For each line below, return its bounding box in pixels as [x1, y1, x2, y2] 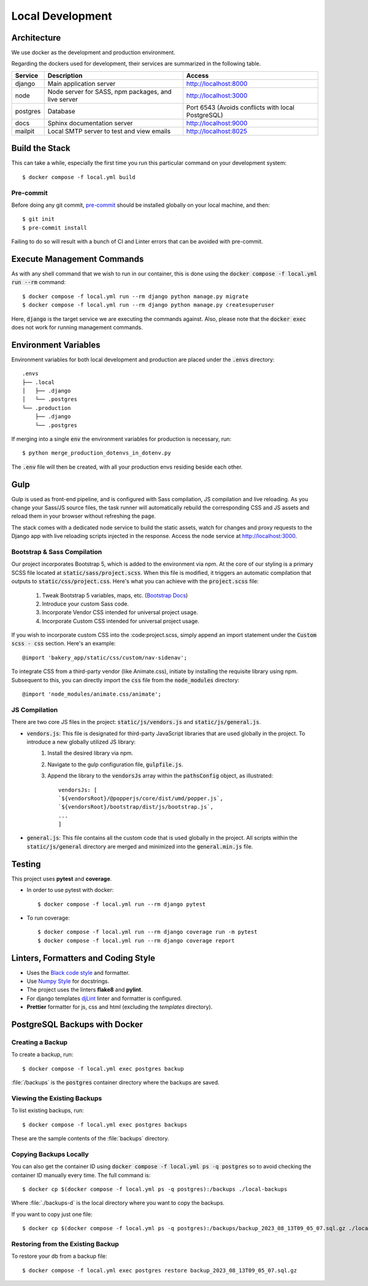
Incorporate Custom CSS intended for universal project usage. [42, 617, 199, 625]
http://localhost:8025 [186, 126, 248, 135]
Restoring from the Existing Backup [11, 1239, 120, 1248]
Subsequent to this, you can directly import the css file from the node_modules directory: [11, 676, 240, 683]
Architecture [11, 33, 61, 43]
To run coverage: [26, 914, 70, 922]
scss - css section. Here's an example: [11, 640, 116, 647]
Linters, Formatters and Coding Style [11, 953, 156, 963]
